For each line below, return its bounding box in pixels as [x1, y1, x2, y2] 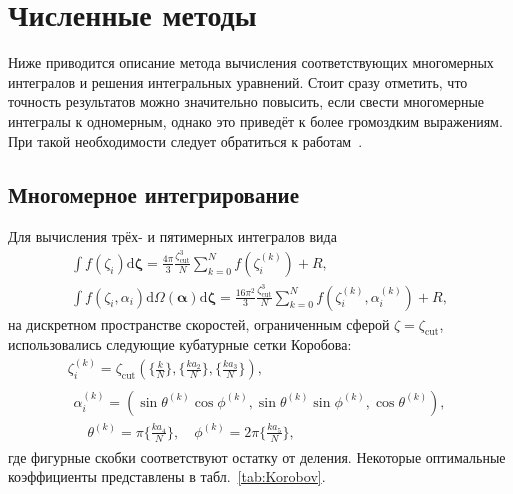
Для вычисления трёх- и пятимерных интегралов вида [8, 226, 337, 247]
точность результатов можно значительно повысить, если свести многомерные [8, 91, 485, 112]
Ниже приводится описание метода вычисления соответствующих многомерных [8, 52, 494, 73]
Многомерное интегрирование [8, 179, 299, 210]
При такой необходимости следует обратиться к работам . [8, 130, 363, 151]
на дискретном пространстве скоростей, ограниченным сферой [8, 313, 390, 334]
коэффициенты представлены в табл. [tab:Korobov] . [8, 466, 326, 487]
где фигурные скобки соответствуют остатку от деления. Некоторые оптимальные [8, 446, 506, 467]
